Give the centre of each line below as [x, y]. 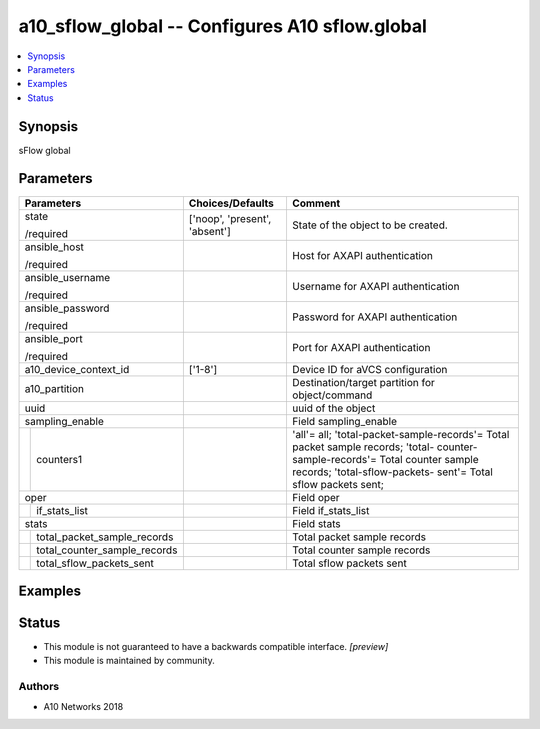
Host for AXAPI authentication [362, 255]
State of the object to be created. [370, 225]
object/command [332, 395]
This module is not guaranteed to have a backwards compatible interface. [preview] [216, 647]
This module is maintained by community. [129, 661]
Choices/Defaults [231, 203]
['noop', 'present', [230, 218]
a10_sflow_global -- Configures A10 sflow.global [222, 26]
